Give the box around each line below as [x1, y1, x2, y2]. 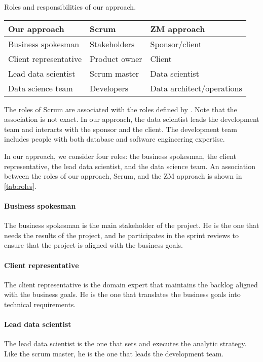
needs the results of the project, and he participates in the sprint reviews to [4, 229, 239, 240]
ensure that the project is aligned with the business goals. [4, 240, 183, 250]
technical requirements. [4, 299, 76, 309]
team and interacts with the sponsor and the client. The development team [4, 123, 237, 134]
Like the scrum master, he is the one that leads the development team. [4, 348, 224, 358]
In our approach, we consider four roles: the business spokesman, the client [4, 150, 237, 161]
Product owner [90, 52, 142, 64]
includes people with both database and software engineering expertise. [4, 134, 225, 144]
